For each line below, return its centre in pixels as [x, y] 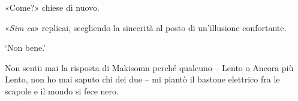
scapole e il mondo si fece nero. [62, 91]
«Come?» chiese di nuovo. [52, 7]
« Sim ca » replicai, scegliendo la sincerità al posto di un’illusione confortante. [146, 27]
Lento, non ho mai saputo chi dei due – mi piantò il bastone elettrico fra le [142, 79]
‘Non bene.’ [25, 48]
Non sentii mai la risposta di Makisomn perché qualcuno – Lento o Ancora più [149, 67]
